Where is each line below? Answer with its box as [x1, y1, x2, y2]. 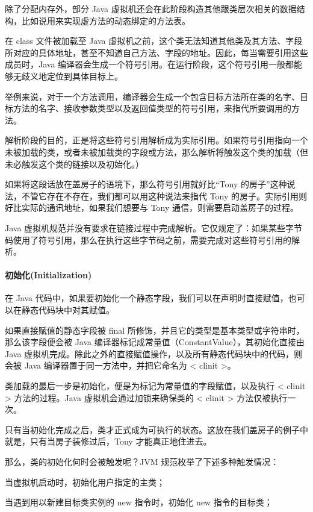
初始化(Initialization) [5, 269, 92, 281]
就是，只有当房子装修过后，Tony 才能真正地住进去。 [5, 435, 212, 448]
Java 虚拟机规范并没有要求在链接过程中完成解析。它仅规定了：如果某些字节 [5, 221, 303, 234]
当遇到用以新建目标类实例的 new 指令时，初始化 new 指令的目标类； [5, 496, 273, 508]
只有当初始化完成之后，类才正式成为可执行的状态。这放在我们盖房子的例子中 [5, 423, 308, 436]
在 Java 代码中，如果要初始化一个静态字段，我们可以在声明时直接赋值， [5, 292, 288, 304]
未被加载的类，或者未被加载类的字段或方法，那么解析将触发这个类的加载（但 [5, 145, 308, 158]
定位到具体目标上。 [46, 69, 123, 82]
